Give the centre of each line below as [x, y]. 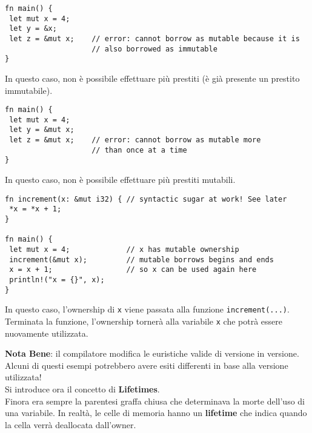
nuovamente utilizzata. [47, 333]
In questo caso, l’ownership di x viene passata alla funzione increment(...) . [147, 309]
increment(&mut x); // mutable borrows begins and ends [141, 259]
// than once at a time [139, 150]
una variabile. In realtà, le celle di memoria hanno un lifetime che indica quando [156, 413]
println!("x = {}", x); [57, 279]
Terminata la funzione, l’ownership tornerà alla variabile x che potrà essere [144, 321]
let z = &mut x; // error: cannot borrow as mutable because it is [154, 38]
